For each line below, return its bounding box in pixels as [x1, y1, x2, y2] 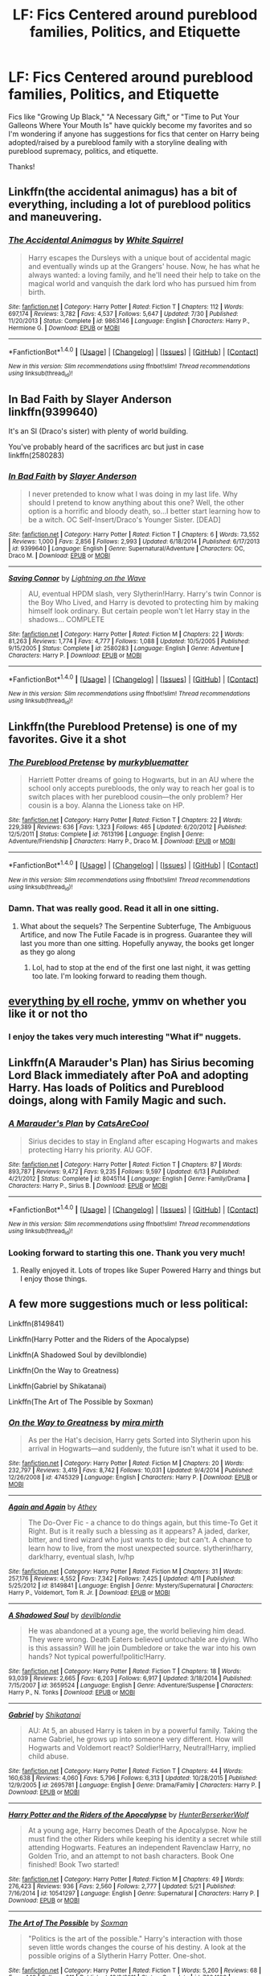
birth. [27, 287, 47, 297]
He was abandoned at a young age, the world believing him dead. [27, 1626, 246, 1636]
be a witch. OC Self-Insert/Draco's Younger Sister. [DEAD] [27, 514, 221, 525]
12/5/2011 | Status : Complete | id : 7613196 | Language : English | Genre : [8, 830, 205, 839]
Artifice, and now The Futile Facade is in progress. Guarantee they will [19, 929, 253, 940]
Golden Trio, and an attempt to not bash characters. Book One [27, 1851, 235, 1861]
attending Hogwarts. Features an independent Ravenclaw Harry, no [27, 1843, 252, 1853]
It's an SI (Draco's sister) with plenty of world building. [8, 426, 189, 436]
